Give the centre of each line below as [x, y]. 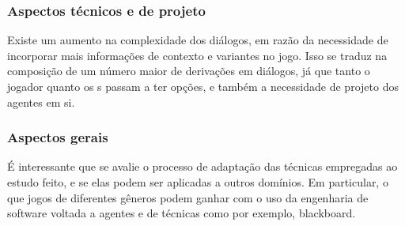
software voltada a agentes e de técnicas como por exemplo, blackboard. [182, 213]
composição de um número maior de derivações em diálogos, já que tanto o [189, 71]
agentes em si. [41, 102]
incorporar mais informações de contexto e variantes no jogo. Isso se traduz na [197, 55]
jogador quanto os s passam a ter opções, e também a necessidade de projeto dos [203, 86]
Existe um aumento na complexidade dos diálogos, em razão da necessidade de [198, 40]
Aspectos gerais [58, 137]
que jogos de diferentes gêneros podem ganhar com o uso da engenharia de [188, 197]
